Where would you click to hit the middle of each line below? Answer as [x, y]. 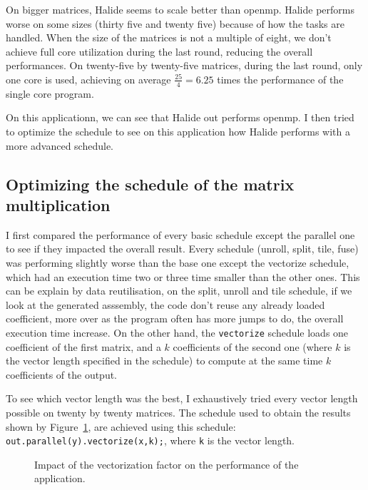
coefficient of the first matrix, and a [83, 346]
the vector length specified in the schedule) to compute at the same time [164, 361]
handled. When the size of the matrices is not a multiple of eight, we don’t [169, 37]
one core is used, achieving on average [88, 79]
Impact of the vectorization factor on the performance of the [167, 464]
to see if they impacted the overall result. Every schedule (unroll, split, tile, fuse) [182, 249]
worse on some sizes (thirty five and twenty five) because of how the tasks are [175, 23]
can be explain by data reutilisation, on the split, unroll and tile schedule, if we [179, 291]
